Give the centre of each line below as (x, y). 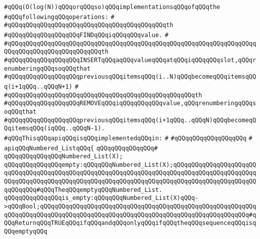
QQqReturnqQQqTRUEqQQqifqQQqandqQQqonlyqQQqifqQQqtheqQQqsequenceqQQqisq (130, 223)
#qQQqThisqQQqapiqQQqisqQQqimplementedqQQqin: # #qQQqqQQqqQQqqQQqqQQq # (128, 138)
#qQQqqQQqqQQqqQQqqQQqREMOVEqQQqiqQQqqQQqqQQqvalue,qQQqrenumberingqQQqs (130, 103)
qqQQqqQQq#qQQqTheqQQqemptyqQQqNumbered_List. (83, 190)
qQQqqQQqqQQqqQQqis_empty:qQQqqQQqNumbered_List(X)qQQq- (101, 198)
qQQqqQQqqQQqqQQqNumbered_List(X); (64, 157)
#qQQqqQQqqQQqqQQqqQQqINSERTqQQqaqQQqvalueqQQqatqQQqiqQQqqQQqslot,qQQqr (130, 60)
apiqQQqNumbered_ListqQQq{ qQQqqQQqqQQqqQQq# (81, 148)
